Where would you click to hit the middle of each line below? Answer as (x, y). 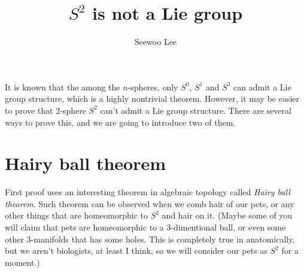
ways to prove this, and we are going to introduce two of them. (120, 122)
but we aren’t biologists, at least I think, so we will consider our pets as (136, 251)
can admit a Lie (262, 87)
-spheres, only (153, 87)
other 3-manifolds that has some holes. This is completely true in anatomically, (150, 239)
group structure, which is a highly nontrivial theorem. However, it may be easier (152, 98)
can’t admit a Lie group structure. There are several (196, 110)
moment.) (22, 262)
